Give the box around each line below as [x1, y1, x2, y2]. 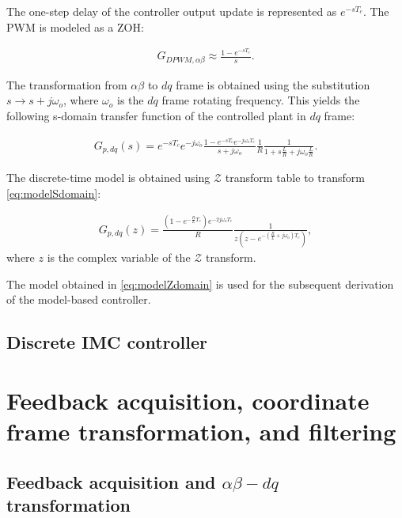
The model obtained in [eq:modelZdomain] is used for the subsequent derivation [6, 275, 394, 292]
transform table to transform [225, 169, 365, 186]
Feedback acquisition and [6, 469, 216, 493]
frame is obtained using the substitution [176, 76, 370, 93]
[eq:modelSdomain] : [6, 184, 101, 201]
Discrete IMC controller [6, 330, 207, 354]
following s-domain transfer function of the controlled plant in [6, 107, 306, 123]
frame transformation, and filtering [6, 414, 396, 447]
